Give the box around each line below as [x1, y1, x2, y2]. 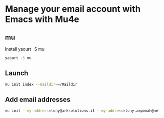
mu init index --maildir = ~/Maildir [5, 82, 78, 87]
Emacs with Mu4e [5, 14, 80, 25]
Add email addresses [5, 95, 71, 103]
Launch [5, 69, 28, 78]
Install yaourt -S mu [5, 46, 45, 52]
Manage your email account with [5, 3, 141, 15]
